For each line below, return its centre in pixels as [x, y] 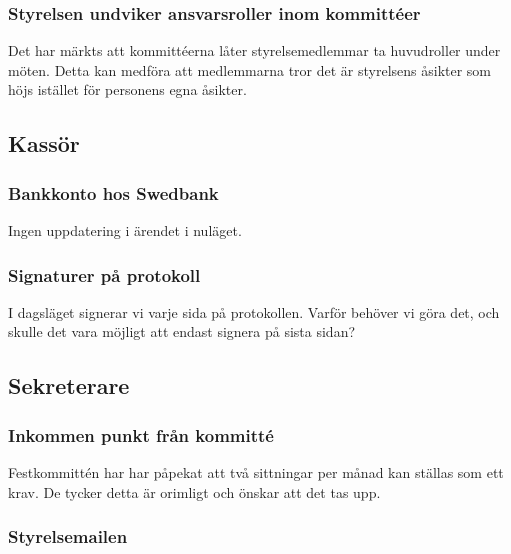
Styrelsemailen [68, 536]
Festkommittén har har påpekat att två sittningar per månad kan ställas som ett [256, 472]
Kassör [44, 143]
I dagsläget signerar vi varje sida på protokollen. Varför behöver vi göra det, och [254, 311]
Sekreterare [69, 385]
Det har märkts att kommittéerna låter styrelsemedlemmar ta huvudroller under [254, 50]
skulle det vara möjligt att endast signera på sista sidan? [182, 331]
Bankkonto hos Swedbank [113, 192]
